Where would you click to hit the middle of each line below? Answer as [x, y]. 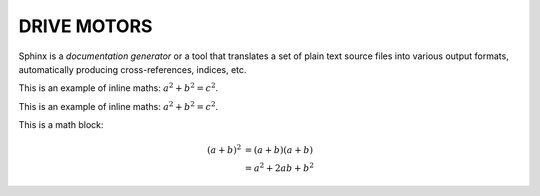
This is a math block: [61, 125]
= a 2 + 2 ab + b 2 [279, 167]
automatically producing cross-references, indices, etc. [132, 69]
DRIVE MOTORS [85, 26]
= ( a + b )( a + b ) [279, 149]
